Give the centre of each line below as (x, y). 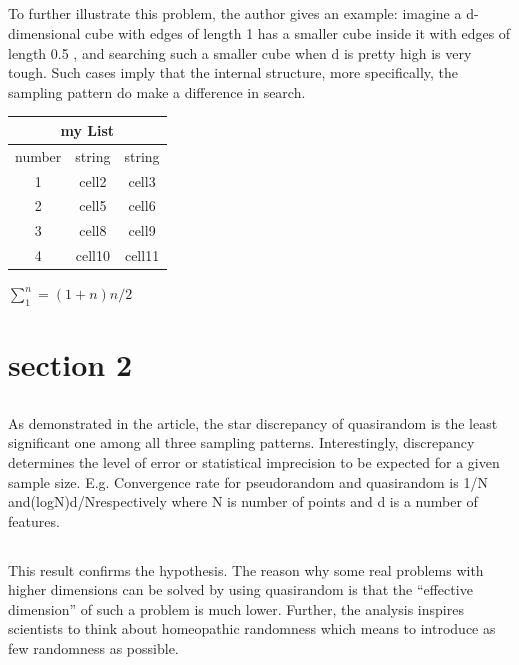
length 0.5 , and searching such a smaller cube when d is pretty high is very (240, 52)
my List (87, 129)
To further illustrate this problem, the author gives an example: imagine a (235, 13)
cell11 (142, 255)
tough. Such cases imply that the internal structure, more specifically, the (233, 72)
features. (34, 520)
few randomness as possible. (93, 648)
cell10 (92, 255)
